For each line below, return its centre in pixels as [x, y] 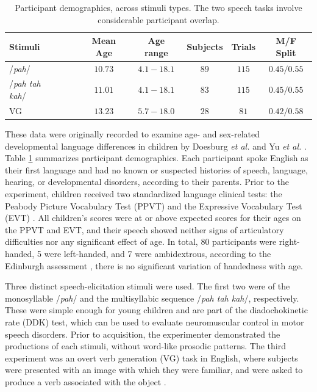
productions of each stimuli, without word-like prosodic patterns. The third [145, 346]
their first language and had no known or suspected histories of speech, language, [156, 169]
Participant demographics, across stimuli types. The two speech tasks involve [158, 7]
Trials [244, 46]
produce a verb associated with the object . [86, 381]
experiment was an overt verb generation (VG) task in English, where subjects [151, 358]
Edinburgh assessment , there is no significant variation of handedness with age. [154, 265]
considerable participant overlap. [158, 19]
